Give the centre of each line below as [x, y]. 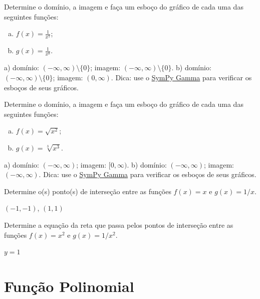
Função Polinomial [69, 286]
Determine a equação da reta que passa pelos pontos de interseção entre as [119, 225]
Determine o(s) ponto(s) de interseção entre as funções [88, 191]
